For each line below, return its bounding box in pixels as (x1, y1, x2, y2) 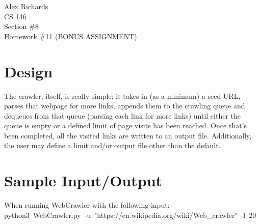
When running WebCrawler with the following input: (4, 200, 170, 210)
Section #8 (4, 21, 39, 32)
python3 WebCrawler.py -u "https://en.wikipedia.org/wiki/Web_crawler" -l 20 (4, 209, 256, 220)
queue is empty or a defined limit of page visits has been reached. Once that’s (4, 120, 247, 131)
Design (4, 61, 53, 81)
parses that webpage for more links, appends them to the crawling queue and (4, 100, 245, 111)
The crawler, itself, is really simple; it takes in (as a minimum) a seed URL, (4, 90, 241, 101)
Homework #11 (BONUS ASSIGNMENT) (4, 31, 137, 41)
